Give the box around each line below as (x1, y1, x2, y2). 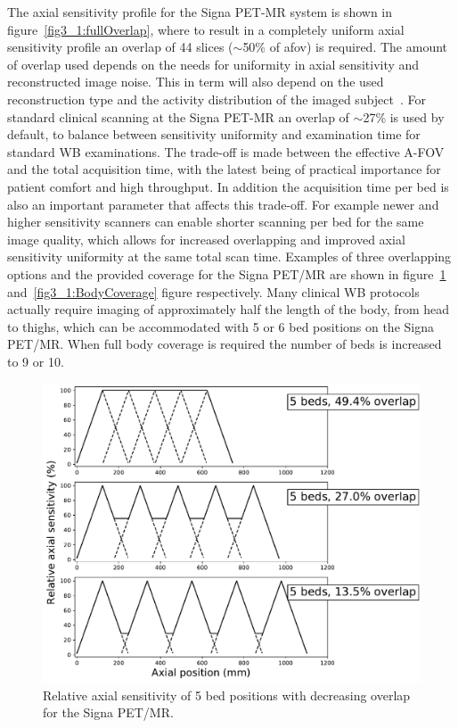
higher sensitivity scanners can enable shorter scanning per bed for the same (7, 212, 424, 231)
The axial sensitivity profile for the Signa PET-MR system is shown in (7, 3, 393, 21)
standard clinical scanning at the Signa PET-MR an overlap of (7, 107, 349, 126)
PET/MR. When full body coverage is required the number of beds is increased (7, 335, 442, 353)
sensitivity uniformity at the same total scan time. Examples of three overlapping (7, 247, 452, 266)
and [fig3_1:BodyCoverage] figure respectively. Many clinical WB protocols (7, 282, 420, 301)
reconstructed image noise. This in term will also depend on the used (7, 72, 384, 91)
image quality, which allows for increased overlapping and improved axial (7, 229, 405, 248)
